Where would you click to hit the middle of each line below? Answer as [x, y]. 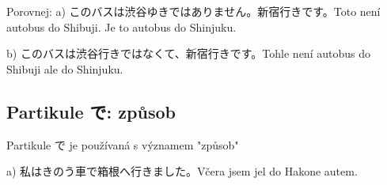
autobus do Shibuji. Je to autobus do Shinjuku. [121, 26]
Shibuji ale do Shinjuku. [65, 68]
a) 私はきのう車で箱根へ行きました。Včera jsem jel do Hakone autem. [182, 171]
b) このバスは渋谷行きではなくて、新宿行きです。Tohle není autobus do [188, 53]
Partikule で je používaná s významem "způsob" [123, 144]
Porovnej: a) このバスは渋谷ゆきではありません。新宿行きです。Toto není [193, 11]
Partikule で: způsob [91, 111]
